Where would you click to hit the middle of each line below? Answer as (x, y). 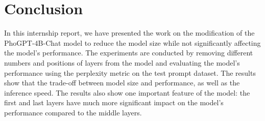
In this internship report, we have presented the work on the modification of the (129, 33)
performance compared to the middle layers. (73, 112)
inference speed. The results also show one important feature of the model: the (127, 92)
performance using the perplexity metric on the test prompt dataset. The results (130, 72)
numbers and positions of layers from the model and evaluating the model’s (122, 62)
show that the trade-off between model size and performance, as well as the (122, 83)
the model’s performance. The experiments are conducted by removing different (129, 53)
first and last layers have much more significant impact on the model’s (114, 102)
